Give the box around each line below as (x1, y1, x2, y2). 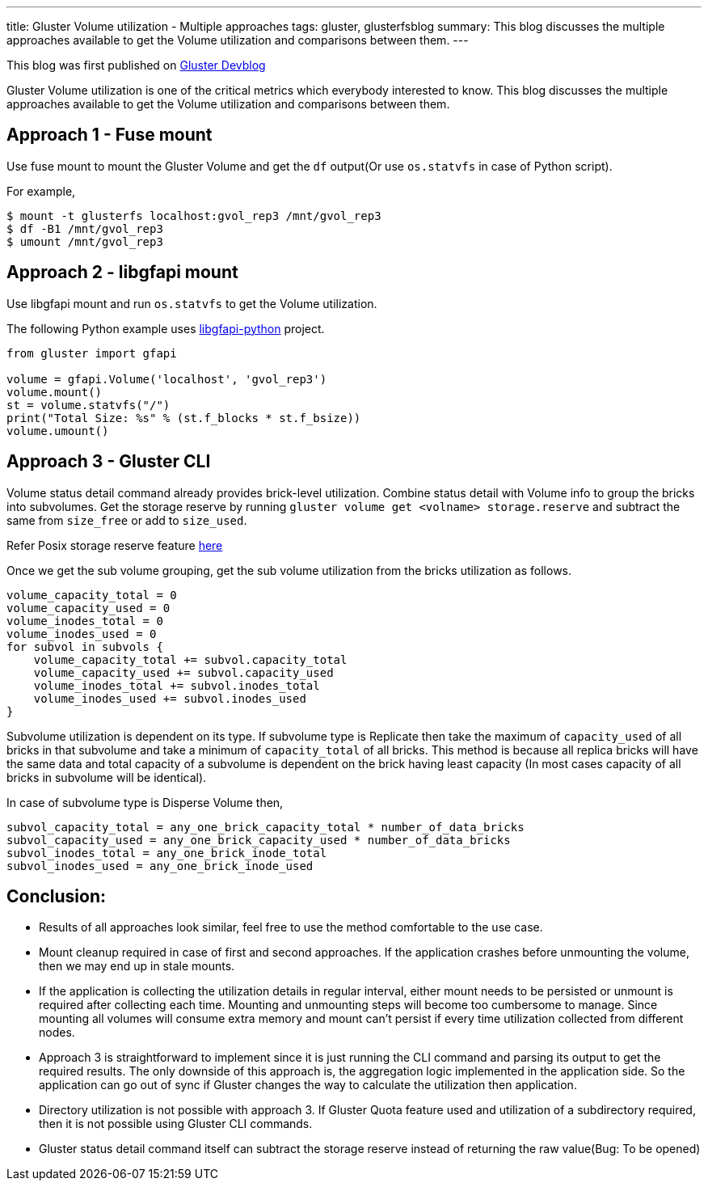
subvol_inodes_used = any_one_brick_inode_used (6, 859, 314, 872)
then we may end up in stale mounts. (39, 959, 235, 974)
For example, (6, 184, 76, 198)
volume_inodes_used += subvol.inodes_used (33, 691, 306, 705)
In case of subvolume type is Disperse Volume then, (6, 795, 284, 809)
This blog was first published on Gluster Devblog (6, 58, 266, 72)
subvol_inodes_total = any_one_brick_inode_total (6, 846, 327, 860)
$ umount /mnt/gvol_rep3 (6, 234, 163, 248)
